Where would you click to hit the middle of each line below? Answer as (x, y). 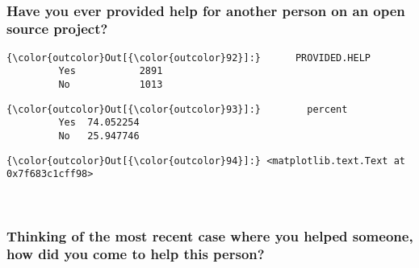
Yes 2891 (111, 71)
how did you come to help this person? (136, 254)
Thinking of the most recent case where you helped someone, (210, 235)
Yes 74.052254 (99, 123)
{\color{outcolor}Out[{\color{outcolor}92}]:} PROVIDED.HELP (189, 58)
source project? (57, 29)
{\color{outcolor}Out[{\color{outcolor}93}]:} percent (177, 109)
